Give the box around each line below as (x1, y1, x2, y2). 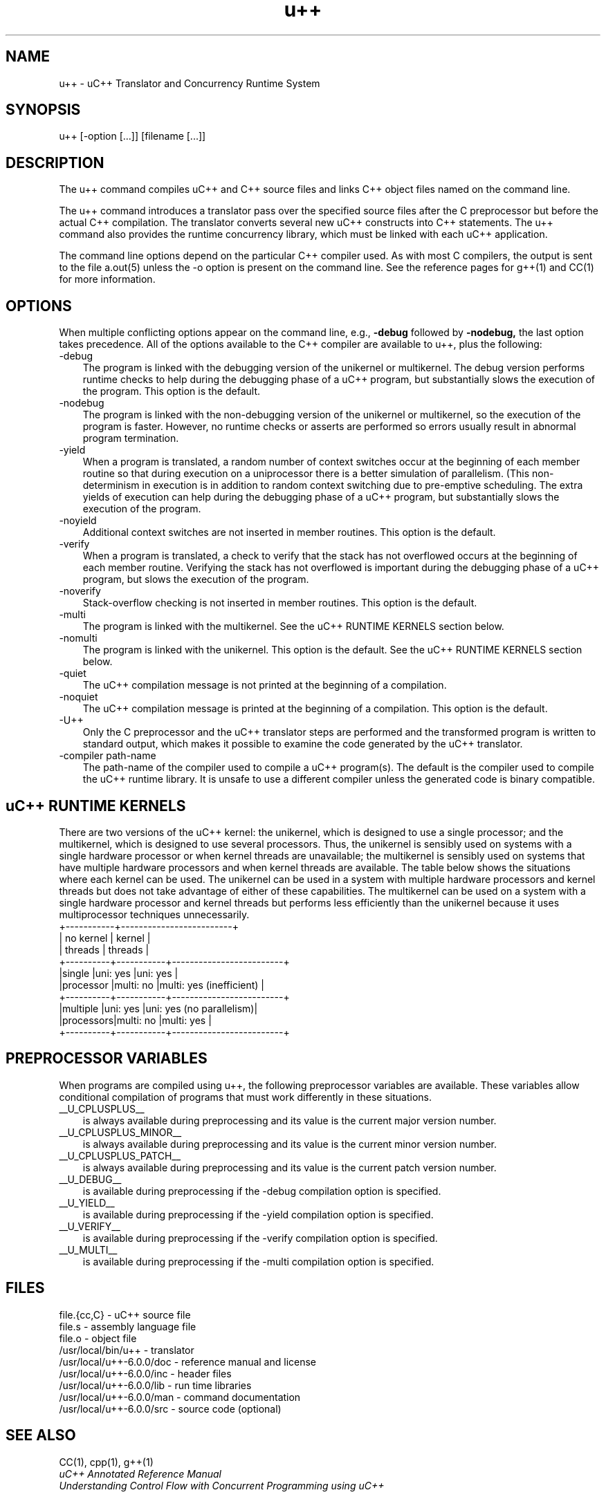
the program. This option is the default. (82, 385, 261, 398)
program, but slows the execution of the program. (82, 573, 309, 586)
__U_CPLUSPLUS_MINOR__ (59, 1126, 182, 1138)
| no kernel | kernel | (59, 931, 151, 944)
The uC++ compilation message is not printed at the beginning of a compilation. (82, 679, 447, 691)
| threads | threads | (59, 943, 149, 956)
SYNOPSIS (6, 101, 81, 119)
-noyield (59, 514, 97, 527)
